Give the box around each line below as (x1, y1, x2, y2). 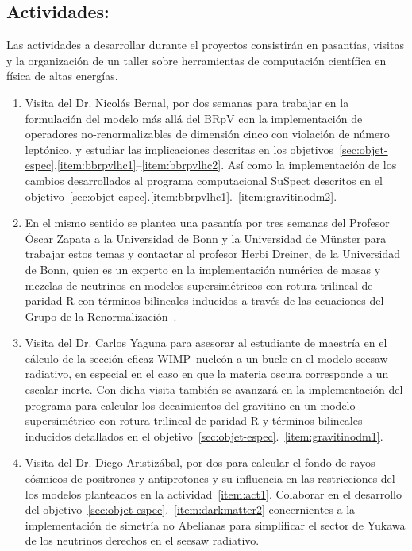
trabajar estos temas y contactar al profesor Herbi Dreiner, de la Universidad (25, 245, 401, 262)
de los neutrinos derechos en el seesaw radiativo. (25, 532, 260, 549)
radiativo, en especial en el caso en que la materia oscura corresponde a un (25, 365, 389, 382)
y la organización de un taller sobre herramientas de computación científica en (6, 52, 387, 68)
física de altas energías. (6, 67, 118, 84)
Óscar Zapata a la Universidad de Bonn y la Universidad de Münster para (25, 229, 387, 246)
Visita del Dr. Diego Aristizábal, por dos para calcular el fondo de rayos (25, 454, 375, 471)
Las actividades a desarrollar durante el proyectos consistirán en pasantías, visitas (6, 37, 404, 53)
